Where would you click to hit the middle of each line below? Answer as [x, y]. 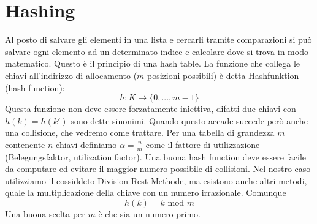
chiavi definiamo [86, 144]
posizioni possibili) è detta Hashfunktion [223, 75]
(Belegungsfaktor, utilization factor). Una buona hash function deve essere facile [156, 156]
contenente [25, 144]
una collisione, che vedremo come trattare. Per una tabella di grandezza [140, 133]
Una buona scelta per [45, 214]
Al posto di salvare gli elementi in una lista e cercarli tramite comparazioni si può [158, 39]
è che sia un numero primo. [149, 214]
